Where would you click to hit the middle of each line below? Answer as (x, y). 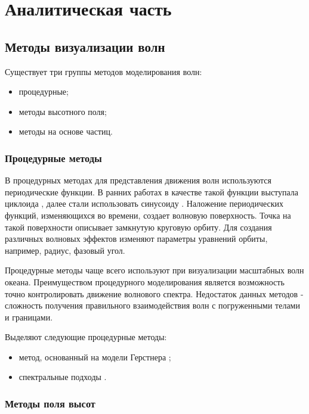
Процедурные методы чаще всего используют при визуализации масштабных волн (154, 270)
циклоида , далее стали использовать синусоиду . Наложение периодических (144, 203)
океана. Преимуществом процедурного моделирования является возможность (145, 281)
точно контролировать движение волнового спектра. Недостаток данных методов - (154, 293)
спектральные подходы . (63, 377)
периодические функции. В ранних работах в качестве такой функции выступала (152, 192)
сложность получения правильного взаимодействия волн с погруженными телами (152, 305)
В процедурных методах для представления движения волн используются (138, 180)
